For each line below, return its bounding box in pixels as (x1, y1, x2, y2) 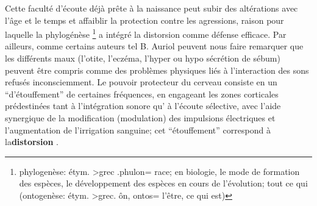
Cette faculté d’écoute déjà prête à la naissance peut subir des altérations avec (5, 2, 298, 14)
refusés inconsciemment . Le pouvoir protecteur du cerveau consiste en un (5, 76, 277, 88)
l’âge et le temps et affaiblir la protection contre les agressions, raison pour (5, 13, 284, 26)
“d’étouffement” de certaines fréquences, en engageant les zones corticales (5, 87, 279, 100)
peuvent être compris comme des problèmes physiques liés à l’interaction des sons (5, 63, 309, 76)
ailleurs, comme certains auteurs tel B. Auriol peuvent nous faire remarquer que (5, 40, 304, 52)
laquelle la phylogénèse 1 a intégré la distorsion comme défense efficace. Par (5, 26, 287, 40)
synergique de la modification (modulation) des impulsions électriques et (5, 112, 276, 124)
